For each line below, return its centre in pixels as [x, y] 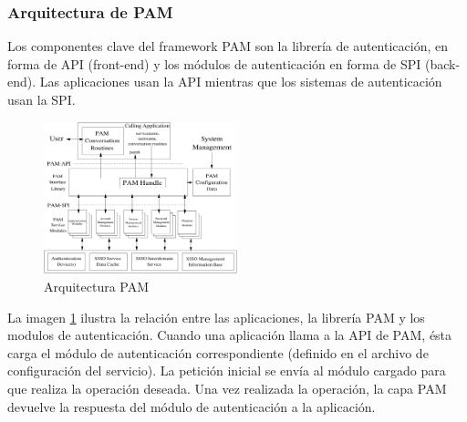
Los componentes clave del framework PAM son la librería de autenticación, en [228, 46]
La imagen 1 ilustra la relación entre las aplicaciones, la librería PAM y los [216, 317]
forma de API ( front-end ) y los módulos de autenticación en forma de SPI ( [219, 63]
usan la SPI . [42, 99]
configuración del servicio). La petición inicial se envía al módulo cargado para [227, 371]
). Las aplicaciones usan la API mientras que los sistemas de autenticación [234, 82]
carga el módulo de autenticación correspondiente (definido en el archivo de [218, 352]
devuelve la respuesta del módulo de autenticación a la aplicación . [192, 406]
